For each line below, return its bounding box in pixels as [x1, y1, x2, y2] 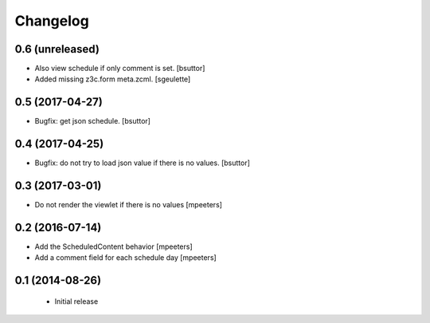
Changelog [14, 12, 89, 30]
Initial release [54, 296, 99, 306]
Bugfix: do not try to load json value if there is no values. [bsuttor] [34, 158, 251, 167]
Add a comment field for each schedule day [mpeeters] [34, 253, 217, 262]
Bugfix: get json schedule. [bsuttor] [34, 116, 151, 126]
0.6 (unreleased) [14, 42, 100, 56]
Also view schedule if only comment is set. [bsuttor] [34, 64, 205, 73]
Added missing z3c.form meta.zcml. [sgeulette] [34, 74, 191, 84]
